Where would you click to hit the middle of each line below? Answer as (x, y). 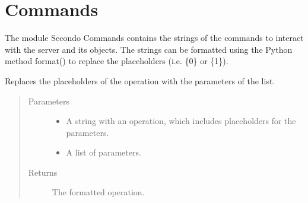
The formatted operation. (98, 192)
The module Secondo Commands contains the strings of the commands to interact (154, 38)
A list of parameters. (104, 152)
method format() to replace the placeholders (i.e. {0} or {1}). (117, 61)
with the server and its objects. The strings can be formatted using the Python (149, 49)
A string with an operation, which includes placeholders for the (181, 121)
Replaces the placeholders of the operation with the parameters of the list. (140, 80)
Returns (43, 172)
